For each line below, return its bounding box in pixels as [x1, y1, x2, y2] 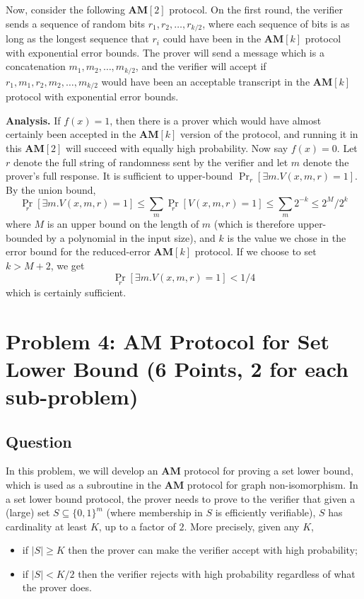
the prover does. [22, 580, 92, 595]
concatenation [6, 59, 66, 74]
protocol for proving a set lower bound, [184, 463, 353, 478]
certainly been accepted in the [6, 127, 136, 141]
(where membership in [106, 505, 203, 520]
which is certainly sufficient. [6, 284, 127, 299]
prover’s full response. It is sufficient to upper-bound [6, 168, 233, 183]
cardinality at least [6, 518, 88, 533]
